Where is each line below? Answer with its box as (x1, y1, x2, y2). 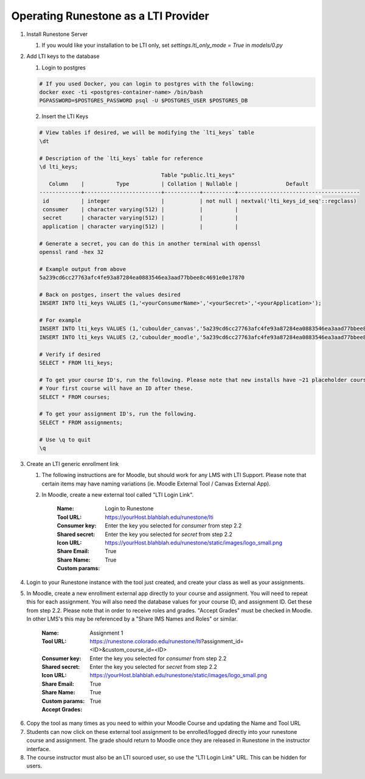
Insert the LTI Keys (41, 113, 88, 120)
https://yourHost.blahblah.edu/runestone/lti (105, 513, 214, 521)
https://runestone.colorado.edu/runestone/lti (89, 637, 202, 645)
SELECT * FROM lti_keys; (39, 359, 114, 366)
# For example (39, 317, 82, 324)
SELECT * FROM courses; (39, 393, 111, 400)
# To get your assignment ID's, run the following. (39, 411, 197, 417)
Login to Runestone (105, 505, 154, 512)
